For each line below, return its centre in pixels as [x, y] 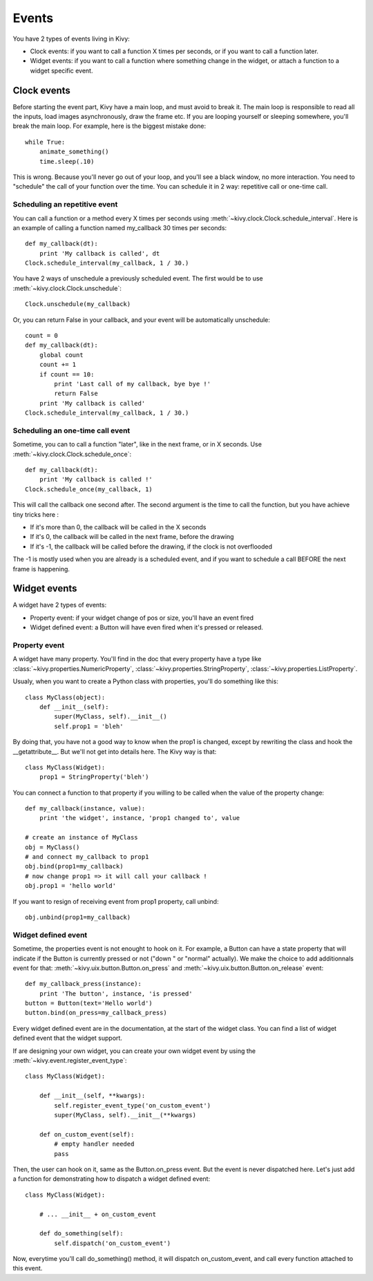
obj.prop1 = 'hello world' [71, 886]
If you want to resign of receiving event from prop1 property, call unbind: [116, 901]
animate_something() [74, 152]
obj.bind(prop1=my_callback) [74, 866]
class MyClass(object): [65, 697]
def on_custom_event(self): [87, 1134]
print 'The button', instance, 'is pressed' [116, 994]
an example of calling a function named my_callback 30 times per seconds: [120, 227]
